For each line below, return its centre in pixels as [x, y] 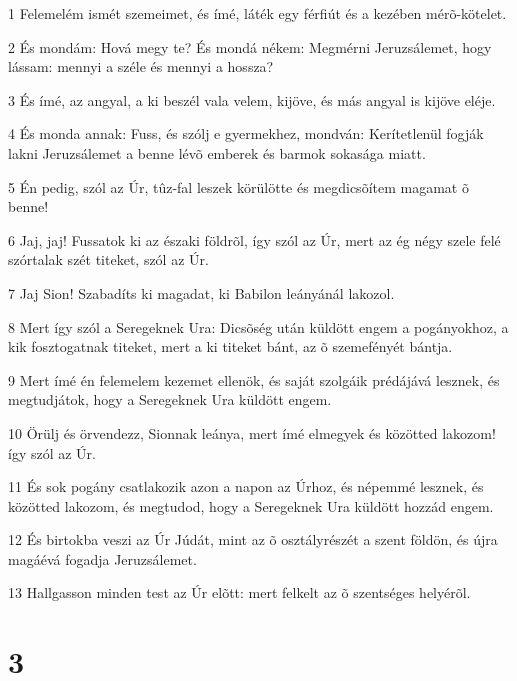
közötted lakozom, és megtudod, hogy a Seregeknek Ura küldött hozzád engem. [251, 505]
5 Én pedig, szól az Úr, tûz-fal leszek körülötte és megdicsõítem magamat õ [238, 186]
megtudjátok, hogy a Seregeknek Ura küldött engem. [170, 399]
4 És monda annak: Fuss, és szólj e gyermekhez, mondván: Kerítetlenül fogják [246, 133]
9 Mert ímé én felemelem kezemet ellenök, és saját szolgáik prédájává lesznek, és [254, 379]
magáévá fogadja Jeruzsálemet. [102, 558]
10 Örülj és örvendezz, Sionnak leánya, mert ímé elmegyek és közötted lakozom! [252, 432]
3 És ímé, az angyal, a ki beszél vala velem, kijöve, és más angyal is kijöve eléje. [252, 99]
